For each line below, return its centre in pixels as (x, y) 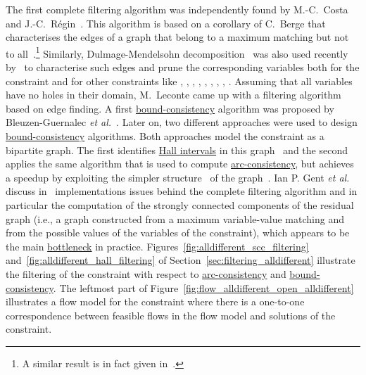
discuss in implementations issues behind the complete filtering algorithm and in (182, 191)
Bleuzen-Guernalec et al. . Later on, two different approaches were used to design (182, 122)
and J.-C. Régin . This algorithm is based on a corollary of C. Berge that (166, 23)
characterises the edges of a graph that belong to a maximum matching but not (177, 37)
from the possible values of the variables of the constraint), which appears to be (178, 233)
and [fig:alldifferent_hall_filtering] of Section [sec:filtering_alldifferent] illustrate (181, 260)
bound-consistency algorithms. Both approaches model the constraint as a (165, 136)
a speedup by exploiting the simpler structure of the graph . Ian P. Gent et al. (178, 177)
